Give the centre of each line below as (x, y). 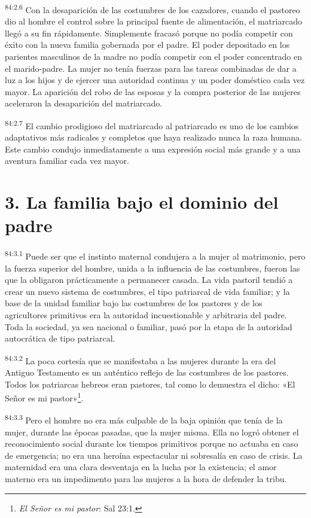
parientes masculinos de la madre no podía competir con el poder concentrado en (154, 57)
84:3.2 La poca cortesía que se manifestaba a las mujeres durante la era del (141, 359)
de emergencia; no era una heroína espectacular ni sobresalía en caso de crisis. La (154, 455)
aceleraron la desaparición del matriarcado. (84, 103)
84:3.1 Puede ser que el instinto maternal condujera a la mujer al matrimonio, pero (155, 255)
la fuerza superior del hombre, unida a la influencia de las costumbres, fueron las (153, 268)
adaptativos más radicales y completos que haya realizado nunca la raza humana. (154, 137)
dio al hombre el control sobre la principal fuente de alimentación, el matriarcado (153, 21)
